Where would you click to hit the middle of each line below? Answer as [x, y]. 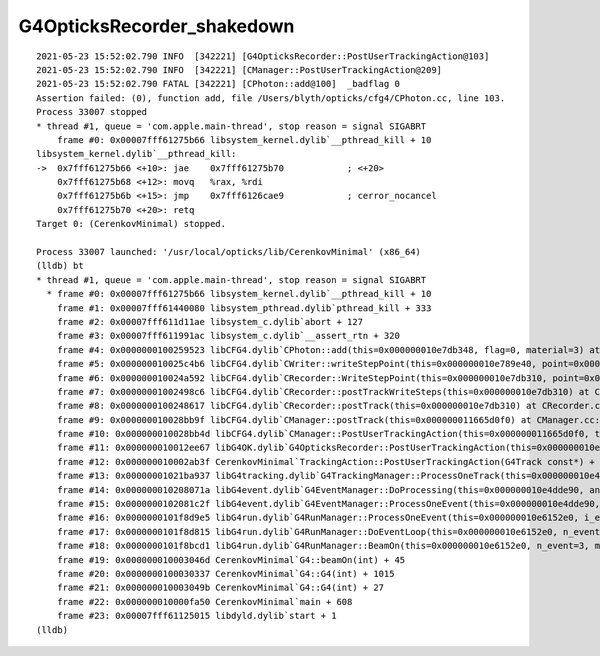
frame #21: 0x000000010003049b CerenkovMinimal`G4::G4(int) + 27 [220, 588]
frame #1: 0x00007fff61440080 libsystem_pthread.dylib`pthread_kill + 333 [244, 308]
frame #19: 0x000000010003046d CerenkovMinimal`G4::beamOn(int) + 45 [231, 559]
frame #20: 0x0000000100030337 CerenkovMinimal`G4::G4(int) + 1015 [225, 573]
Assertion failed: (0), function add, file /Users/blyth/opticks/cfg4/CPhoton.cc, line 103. [271, 98]
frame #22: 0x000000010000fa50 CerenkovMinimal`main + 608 [204, 601]
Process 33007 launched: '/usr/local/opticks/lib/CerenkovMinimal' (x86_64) [229, 252]
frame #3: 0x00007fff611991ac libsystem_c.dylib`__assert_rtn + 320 [228, 336]
